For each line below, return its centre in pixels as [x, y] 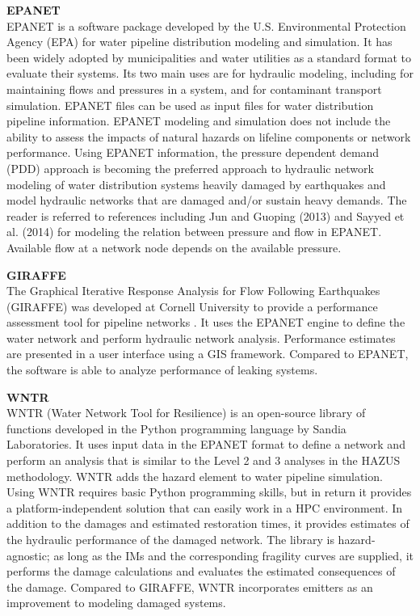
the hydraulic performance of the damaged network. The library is [170, 539]
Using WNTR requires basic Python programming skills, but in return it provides [209, 492]
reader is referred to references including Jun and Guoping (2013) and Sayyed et [206, 215]
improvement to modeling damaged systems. [116, 603]
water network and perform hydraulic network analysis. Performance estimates [201, 338]
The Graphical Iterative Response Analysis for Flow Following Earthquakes [193, 291]
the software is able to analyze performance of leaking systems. [162, 370]
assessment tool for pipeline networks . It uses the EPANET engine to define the [206, 322]
